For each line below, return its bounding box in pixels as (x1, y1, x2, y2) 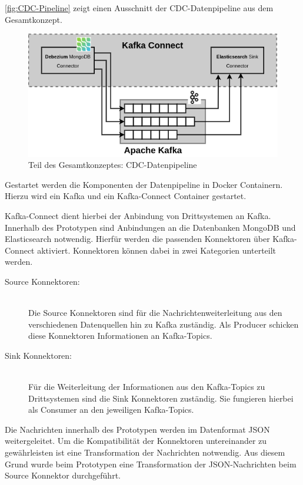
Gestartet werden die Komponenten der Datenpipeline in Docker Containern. (5, 178, 283, 190)
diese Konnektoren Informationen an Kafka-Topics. (28, 329, 212, 342)
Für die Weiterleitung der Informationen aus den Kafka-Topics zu (28, 380, 265, 393)
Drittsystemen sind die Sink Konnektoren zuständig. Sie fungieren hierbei (28, 392, 294, 404)
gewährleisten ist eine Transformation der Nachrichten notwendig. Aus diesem (5, 446, 285, 459)
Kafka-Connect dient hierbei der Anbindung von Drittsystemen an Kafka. (5, 209, 271, 221)
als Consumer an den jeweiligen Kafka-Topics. (28, 403, 194, 416)
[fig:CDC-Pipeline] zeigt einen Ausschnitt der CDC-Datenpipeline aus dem (5, 2, 274, 14)
